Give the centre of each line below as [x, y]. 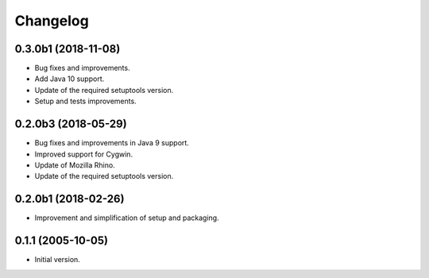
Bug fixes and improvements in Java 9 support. [112, 143]
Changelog [52, 21]
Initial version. [58, 260]
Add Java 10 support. [70, 79]
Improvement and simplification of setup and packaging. [127, 218]
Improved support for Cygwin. [84, 154]
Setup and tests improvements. [85, 101]
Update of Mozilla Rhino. [75, 165]
